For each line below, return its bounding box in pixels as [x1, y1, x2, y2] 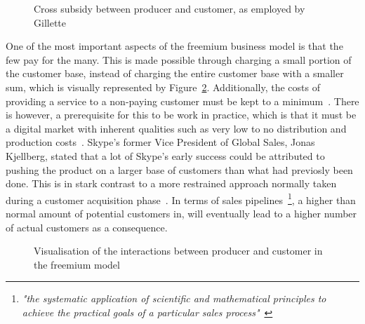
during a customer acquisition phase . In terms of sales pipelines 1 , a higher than [6, 190, 356, 207]
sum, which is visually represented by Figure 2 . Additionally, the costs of [6, 79, 321, 94]
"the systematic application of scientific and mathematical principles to [22, 291, 326, 306]
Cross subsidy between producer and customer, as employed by [34, 1, 305, 15]
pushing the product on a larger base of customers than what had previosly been [6, 162, 353, 177]
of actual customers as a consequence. [6, 220, 168, 234]
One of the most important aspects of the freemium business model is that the [6, 39, 343, 53]
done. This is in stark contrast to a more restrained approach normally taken [6, 176, 337, 191]
